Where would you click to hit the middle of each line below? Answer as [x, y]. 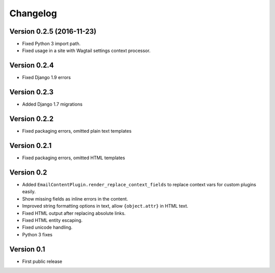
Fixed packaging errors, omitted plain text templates [77, 131]
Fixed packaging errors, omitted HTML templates [74, 158]
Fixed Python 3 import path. [51, 44]
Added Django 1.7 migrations [52, 104]
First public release [42, 261]
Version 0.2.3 [31, 92]
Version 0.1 [27, 249]
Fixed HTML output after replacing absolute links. [74, 213]
